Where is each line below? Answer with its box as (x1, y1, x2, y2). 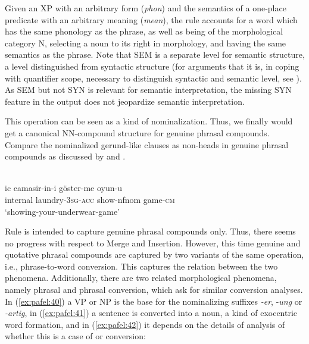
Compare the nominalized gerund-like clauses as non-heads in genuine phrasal (5, 138, 289, 151)
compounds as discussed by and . (5, 150, 126, 162)
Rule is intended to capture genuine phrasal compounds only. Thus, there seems (5, 225, 296, 237)
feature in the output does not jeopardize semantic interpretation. (5, 95, 245, 107)
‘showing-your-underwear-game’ (5, 205, 120, 217)
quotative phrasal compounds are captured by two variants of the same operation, (5, 248, 304, 261)
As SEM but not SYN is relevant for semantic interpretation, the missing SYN (5, 83, 292, 96)
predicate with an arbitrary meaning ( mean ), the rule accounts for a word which (5, 13, 298, 26)
